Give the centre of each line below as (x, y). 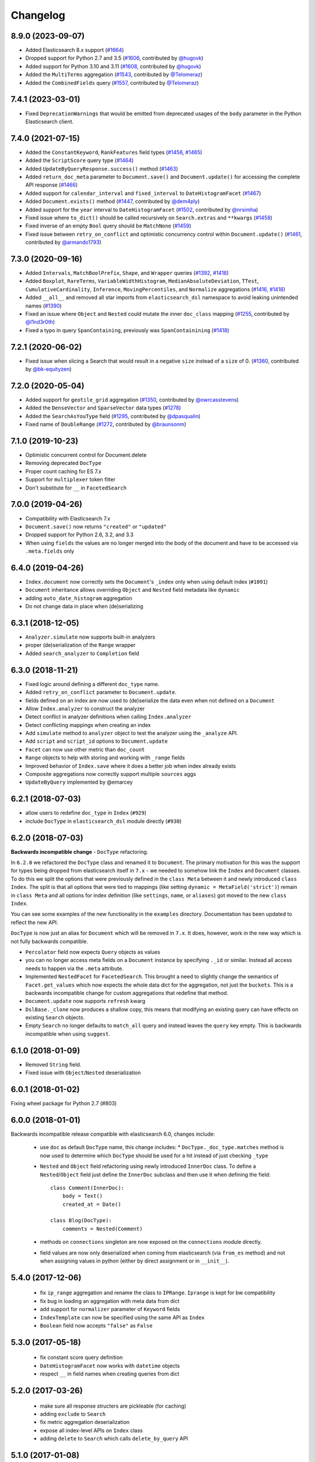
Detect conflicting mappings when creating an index (88, 725)
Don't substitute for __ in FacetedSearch (76, 488)
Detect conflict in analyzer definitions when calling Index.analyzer (108, 717)
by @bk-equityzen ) (48, 369)
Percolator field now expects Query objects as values (93, 952)
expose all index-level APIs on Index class (91, 1430)
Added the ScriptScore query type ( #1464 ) (80, 160)
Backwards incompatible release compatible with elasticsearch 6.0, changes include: (113, 1134)
